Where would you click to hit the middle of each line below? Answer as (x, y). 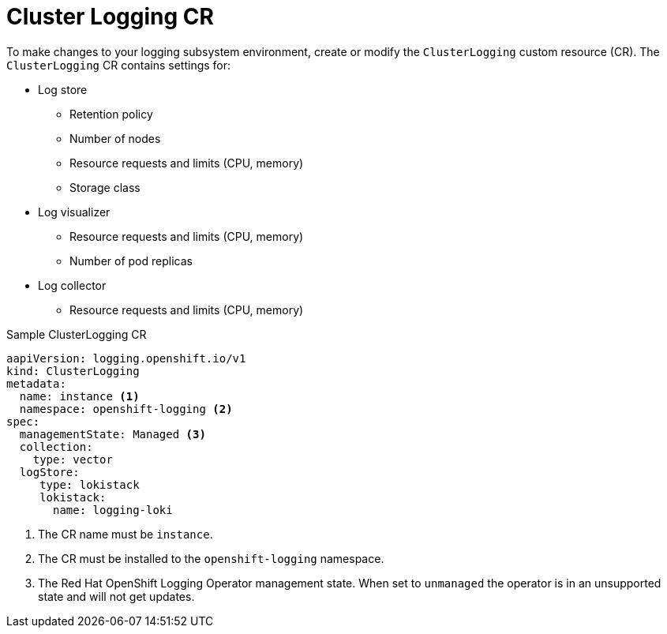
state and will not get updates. (116, 596)
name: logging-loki (113, 510)
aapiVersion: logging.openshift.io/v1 (126, 358)
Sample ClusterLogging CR (77, 334)
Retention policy (111, 114)
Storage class (105, 187)
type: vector (73, 459)
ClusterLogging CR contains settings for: (119, 65)
